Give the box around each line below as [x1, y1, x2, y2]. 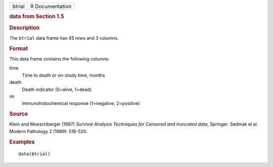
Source [9, 110, 28, 118]
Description [9, 24, 40, 31]
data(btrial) [18, 151, 51, 157]
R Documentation [30, 3, 72, 10]
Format [9, 45, 28, 52]
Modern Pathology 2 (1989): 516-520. [9, 128, 88, 134]
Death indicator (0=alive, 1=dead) [22, 86, 92, 92]
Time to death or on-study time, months [22, 72, 106, 78]
